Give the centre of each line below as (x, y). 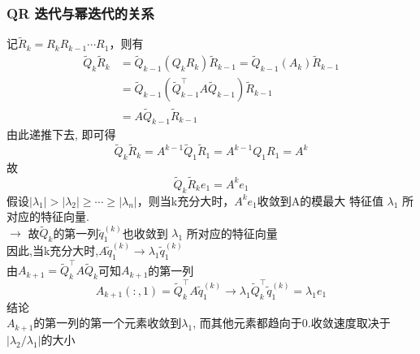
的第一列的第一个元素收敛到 (108, 323)
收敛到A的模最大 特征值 (320, 200)
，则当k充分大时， (186, 200)
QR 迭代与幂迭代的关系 (80, 13)
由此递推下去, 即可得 (61, 134)
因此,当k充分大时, (53, 250)
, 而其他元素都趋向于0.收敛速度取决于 (292, 323)
